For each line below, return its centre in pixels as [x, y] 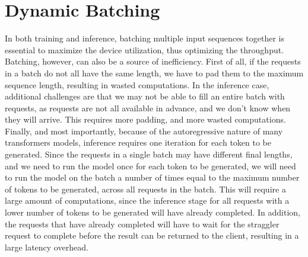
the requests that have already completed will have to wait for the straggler [142, 224]
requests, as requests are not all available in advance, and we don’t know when [148, 107]
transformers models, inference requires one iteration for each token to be [138, 142]
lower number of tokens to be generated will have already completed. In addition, [153, 212]
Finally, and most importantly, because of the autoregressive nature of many [144, 131]
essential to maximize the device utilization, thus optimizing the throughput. [145, 49]
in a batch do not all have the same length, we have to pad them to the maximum [154, 73]
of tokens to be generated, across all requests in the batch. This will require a [145, 189]
